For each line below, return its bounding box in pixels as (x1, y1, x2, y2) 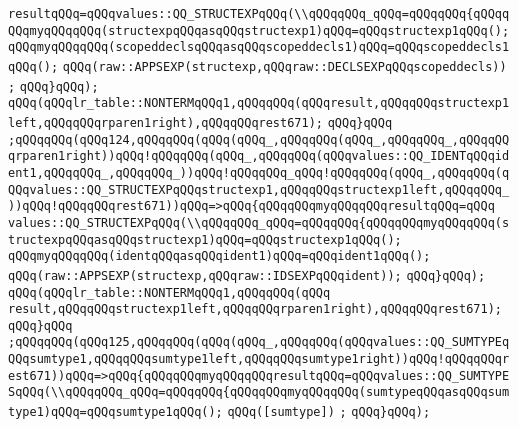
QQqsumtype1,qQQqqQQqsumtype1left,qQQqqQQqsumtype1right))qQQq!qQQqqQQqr (8, 352, 510, 367)
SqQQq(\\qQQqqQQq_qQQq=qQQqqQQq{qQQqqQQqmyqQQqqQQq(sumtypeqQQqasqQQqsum (8, 385, 510, 400)
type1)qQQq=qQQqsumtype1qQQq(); (8, 405, 223, 420)
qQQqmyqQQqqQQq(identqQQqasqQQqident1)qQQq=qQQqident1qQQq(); (8, 249, 431, 264)
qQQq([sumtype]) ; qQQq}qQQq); (227, 405, 431, 420)
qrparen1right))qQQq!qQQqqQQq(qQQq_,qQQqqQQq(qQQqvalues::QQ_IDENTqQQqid (8, 149, 510, 164)
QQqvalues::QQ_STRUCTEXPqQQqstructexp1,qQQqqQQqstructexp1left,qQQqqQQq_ (8, 182, 510, 197)
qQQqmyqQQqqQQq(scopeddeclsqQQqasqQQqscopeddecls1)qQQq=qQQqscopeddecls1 (8, 40, 510, 55)
